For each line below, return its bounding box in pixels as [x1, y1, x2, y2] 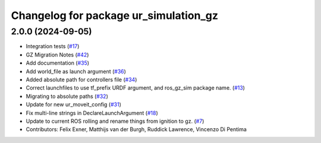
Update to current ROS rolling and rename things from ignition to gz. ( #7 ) [26, 117, 204, 125]
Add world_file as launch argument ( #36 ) [26, 68, 126, 75]
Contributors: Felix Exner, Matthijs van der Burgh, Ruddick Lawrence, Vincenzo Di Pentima [26, 126, 247, 133]
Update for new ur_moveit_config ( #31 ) [26, 101, 122, 108]
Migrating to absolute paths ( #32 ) [26, 93, 108, 100]
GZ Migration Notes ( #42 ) [26, 51, 89, 58]
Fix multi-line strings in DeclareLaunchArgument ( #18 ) [26, 109, 159, 116]
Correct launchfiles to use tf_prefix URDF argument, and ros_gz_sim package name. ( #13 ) [26, 84, 245, 91]
